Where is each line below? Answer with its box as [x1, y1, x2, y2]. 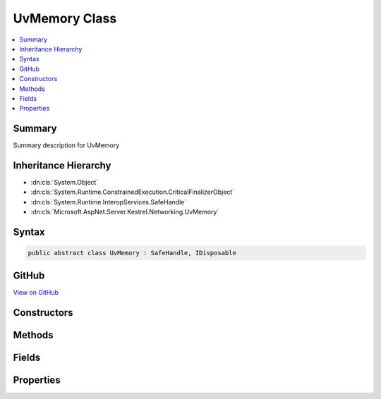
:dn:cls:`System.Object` [30, 178, 99, 187]
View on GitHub [13, 288, 59, 296]
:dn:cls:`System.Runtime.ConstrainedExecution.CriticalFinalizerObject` [30, 188, 235, 197]
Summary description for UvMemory [13, 141, 120, 149]
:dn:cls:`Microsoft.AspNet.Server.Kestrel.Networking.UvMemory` [30, 208, 219, 216]
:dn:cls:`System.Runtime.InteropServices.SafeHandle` [30, 197, 187, 206]
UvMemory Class [13, 11, 117, 26]
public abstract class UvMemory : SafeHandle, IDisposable [28, 249, 236, 257]
